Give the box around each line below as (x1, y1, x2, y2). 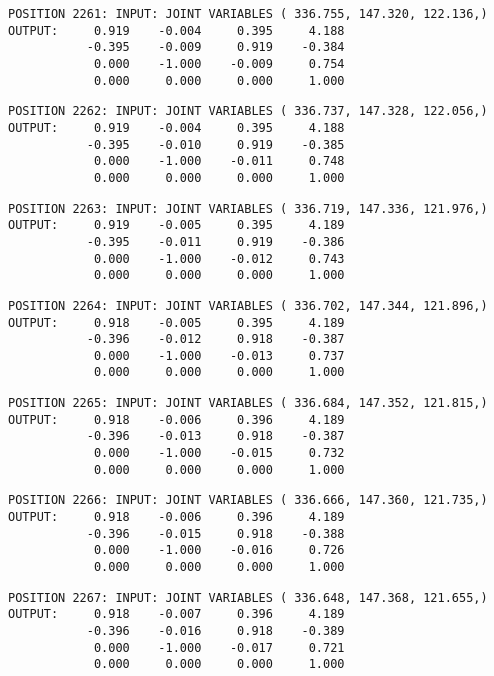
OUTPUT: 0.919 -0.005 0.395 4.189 (8, 218, 345, 233)
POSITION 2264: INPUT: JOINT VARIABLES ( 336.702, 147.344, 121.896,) (8, 298, 488, 313)
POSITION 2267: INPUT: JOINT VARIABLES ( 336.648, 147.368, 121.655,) (8, 590, 488, 605)
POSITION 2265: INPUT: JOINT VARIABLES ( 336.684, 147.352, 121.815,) (8, 396, 488, 411)
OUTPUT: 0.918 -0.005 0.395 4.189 (8, 315, 345, 330)
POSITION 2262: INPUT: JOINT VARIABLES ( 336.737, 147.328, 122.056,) (8, 104, 488, 119)
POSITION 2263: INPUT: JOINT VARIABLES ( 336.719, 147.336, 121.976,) (8, 201, 488, 216)
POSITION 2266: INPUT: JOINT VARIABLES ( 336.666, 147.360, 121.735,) (8, 493, 488, 508)
